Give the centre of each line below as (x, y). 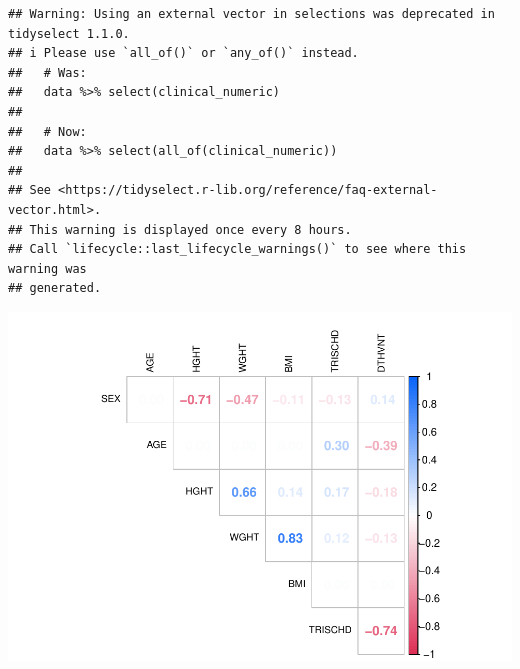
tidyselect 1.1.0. (69, 33)
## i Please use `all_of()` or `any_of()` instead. (183, 53)
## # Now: (47, 131)
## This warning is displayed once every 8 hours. (180, 229)
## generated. (55, 288)
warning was (47, 268)
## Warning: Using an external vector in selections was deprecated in (251, 14)
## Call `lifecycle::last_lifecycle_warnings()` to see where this (237, 249)
